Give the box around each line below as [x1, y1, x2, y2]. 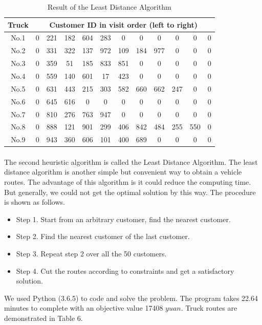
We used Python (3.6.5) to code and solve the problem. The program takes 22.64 [4, 292, 258, 303]
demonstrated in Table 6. [4, 313, 83, 323]
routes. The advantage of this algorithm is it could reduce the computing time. [4, 177, 251, 187]
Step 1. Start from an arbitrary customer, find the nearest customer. [16, 213, 231, 224]
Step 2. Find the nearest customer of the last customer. [16, 231, 190, 242]
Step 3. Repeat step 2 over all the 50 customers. [16, 248, 167, 259]
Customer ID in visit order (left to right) [49, 19, 198, 30]
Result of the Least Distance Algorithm [48, 2, 171, 12]
